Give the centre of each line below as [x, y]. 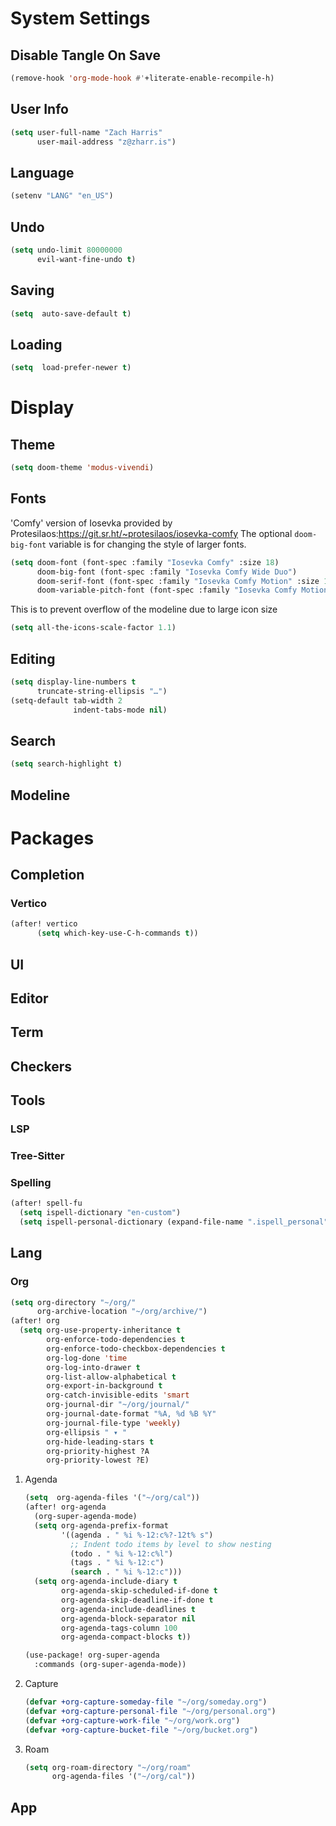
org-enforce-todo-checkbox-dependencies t [136, 1348]
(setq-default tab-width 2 [66, 700]
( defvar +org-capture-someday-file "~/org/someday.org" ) [146, 1702]
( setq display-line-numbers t [73, 682]
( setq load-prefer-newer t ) [71, 368]
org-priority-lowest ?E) [98, 1460]
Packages [52, 838]
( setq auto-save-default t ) [71, 313]
